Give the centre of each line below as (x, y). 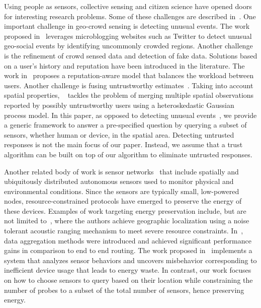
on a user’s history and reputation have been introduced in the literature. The (124, 65)
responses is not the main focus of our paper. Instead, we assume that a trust (123, 144)
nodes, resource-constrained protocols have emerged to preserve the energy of (123, 201)
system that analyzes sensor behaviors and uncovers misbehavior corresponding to (130, 260)
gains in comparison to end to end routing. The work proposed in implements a (128, 250)
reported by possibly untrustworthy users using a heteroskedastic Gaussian (119, 105)
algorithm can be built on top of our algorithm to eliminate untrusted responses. (128, 154)
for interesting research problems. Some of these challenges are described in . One (130, 16)
